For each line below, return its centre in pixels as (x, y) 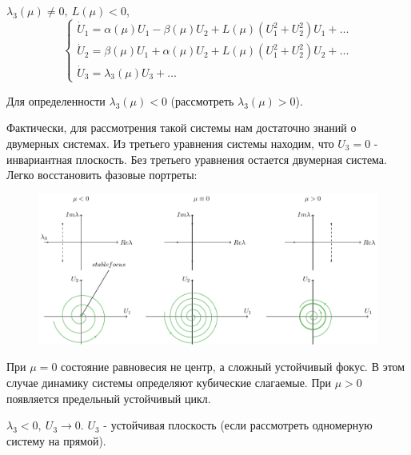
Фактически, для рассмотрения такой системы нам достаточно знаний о (182, 128)
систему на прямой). (56, 440)
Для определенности (56, 100)
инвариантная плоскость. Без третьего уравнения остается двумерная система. (197, 159)
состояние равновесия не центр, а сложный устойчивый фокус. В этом (233, 367)
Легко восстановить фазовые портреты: (102, 175)
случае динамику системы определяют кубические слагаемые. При (169, 382)
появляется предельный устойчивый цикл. (109, 398)
